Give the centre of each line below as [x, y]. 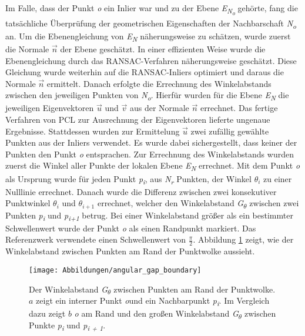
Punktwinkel [28, 203]
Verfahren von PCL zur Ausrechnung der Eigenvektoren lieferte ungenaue [138, 120]
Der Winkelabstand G [68, 289]
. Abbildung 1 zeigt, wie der [243, 239]
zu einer [278, 178]
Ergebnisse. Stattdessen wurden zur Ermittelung [93, 131]
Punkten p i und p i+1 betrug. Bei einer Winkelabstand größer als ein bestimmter [149, 216]
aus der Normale [159, 108]
